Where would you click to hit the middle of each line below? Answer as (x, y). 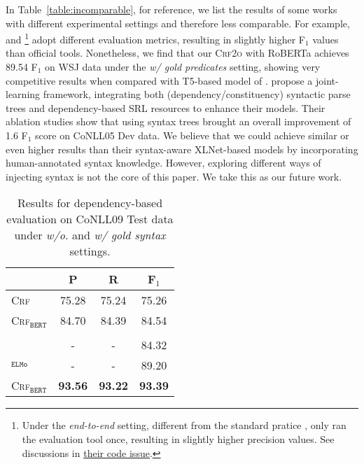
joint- (327, 80)
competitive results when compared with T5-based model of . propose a (159, 80)
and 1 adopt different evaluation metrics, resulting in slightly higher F (156, 38)
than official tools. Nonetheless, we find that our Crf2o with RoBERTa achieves (177, 53)
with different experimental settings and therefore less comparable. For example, (178, 23)
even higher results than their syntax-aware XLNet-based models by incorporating (182, 149)
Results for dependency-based (90, 203)
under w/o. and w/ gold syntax (90, 235)
